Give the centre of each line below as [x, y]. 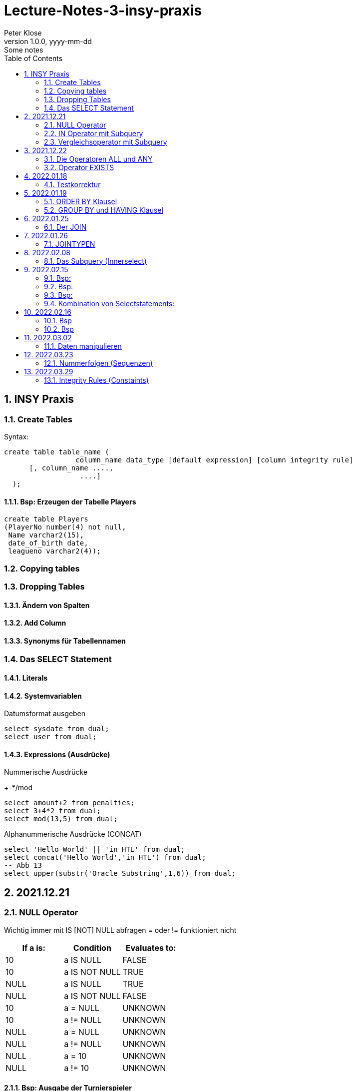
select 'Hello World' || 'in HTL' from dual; [95, 850]
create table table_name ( [57, 452]
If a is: [34, 948]
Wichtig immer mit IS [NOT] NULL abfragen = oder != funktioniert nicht [120, 930]
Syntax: [16, 436]
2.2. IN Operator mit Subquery [94, 133]
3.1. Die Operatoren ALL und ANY [98, 159]
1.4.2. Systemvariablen [43, 696]
